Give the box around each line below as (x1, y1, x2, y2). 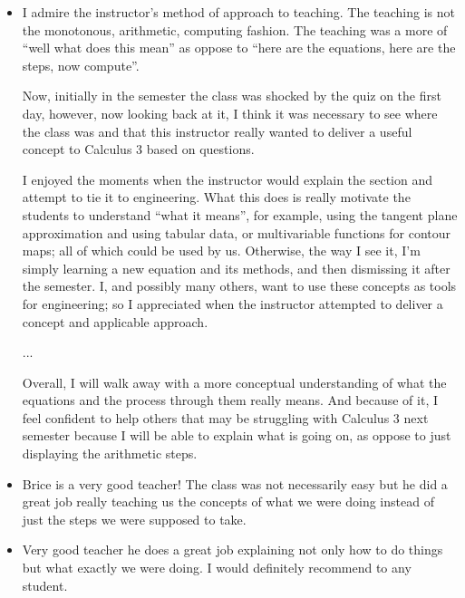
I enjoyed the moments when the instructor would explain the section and (22, 169, 432, 188)
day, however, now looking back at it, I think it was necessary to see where (22, 103, 438, 122)
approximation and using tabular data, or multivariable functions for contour (22, 223, 451, 242)
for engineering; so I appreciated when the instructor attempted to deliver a (22, 294, 443, 313)
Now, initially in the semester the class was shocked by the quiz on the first (22, 86, 441, 105)
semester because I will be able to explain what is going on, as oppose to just (22, 426, 451, 445)
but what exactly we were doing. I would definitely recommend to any (22, 558, 412, 577)
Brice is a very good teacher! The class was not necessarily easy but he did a (22, 474, 448, 493)
